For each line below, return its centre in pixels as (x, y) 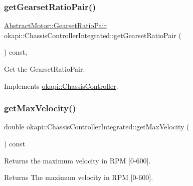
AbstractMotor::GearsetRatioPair (55, 25)
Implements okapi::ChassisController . (61, 85)
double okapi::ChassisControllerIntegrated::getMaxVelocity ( (97, 127)
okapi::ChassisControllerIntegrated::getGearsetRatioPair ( (93, 35)
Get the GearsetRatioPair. (45, 69)
